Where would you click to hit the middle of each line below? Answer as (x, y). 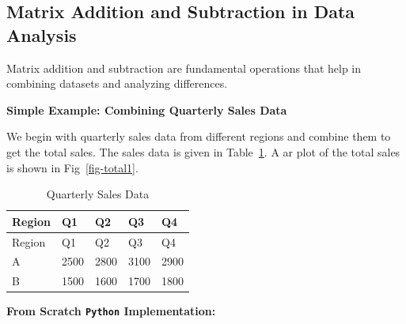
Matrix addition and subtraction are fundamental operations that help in (184, 68)
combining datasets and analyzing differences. (117, 83)
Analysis (42, 34)
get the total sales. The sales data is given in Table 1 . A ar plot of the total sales (203, 151)
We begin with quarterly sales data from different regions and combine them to (199, 136)
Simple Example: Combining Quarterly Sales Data (147, 109)
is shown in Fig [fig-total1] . (72, 167)
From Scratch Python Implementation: (111, 311)
